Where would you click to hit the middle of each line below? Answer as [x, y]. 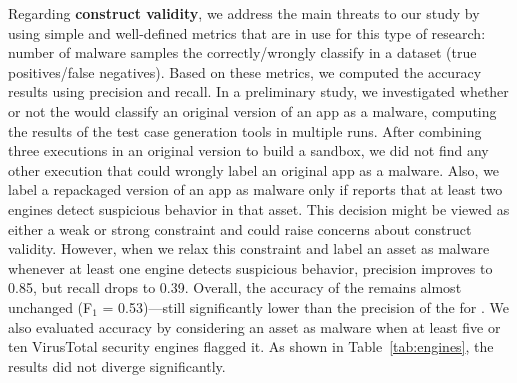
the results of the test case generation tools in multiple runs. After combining [245, 130]
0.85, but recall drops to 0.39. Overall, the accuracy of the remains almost [235, 287]
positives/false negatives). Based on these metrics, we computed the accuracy [245, 71]
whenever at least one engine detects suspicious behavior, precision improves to [250, 267]
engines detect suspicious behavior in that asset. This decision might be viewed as [259, 208]
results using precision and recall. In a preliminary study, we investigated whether [258, 91]
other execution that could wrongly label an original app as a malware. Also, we [254, 169]
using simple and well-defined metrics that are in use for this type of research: [247, 32]
